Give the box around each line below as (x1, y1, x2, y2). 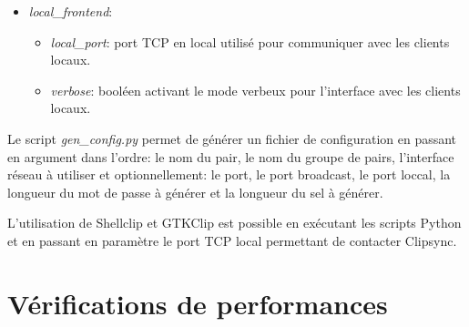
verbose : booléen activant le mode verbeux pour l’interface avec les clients (50, 80, 461, 99)
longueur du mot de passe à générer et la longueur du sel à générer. (7, 182, 383, 201)
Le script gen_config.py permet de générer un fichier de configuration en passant (7, 128, 457, 148)
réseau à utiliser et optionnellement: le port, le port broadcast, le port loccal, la (7, 165, 451, 184)
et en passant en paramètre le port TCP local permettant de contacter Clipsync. (7, 230, 457, 250)
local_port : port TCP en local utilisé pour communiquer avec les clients (50, 32, 450, 51)
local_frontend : (28, 2, 113, 20)
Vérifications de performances (7, 284, 388, 322)
